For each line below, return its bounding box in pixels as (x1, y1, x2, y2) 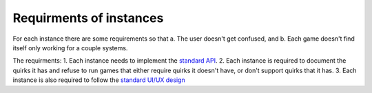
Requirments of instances (12, 10, 164, 25)
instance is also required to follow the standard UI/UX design (12, 76, 185, 84)
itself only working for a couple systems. (12, 43, 128, 52)
